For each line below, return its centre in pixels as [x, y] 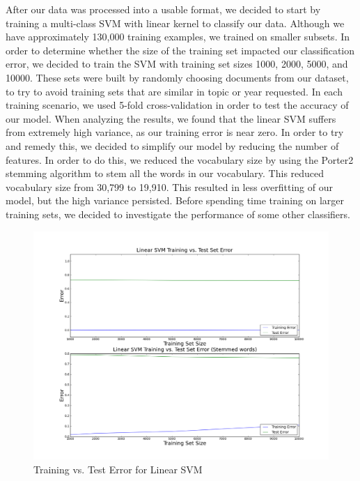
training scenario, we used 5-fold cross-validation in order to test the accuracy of [177, 105]
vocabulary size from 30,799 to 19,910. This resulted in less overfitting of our [169, 186]
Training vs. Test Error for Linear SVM [118, 469]
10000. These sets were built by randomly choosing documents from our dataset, [177, 77]
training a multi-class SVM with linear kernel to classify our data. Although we [175, 23]
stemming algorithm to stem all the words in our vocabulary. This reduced [165, 173]
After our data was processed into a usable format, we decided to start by [163, 9]
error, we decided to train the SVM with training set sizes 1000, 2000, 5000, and [177, 64]
